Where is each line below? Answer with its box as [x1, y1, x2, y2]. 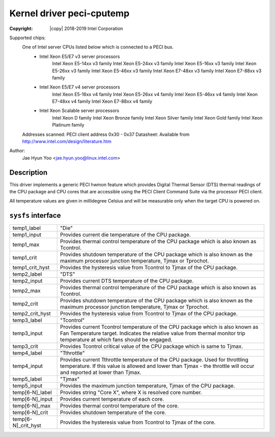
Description [9, 168, 48, 177]
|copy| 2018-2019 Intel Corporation [49, 25, 123, 32]
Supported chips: [9, 35, 46, 41]
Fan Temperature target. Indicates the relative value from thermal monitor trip [60, 330, 245, 337]
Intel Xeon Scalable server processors [39, 107, 120, 114]
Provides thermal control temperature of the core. [60, 402, 179, 410]
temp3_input [12, 330, 43, 337]
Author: [9, 148, 25, 154]
